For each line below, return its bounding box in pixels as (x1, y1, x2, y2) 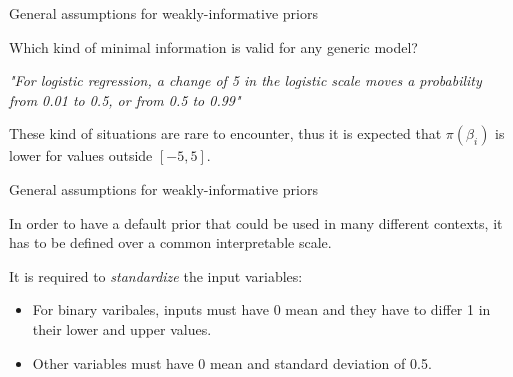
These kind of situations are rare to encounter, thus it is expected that (9, 123, 442, 144)
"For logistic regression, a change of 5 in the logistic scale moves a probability (9, 70, 482, 91)
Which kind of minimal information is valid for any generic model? (9, 36, 418, 57)
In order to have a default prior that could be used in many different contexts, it (9, 212, 503, 233)
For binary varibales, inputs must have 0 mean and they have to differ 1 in (32, 299, 491, 320)
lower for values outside (9, 145, 153, 166)
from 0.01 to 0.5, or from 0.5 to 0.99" (9, 89, 241, 110)
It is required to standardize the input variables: (9, 265, 303, 286)
